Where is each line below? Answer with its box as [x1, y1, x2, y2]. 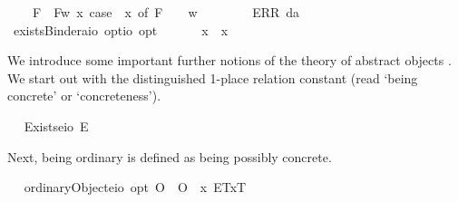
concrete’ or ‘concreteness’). [7, 86, 161, 105]
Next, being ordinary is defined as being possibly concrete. [7, 147, 332, 166]
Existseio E [24, 116, 89, 135]
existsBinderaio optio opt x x [13, 20, 229, 39]
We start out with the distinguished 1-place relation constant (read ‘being [7, 68, 418, 87]
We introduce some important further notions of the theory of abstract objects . [7, 51, 452, 70]
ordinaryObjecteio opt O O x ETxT [24, 178, 247, 197]
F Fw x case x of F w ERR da [32, 3, 300, 21]
